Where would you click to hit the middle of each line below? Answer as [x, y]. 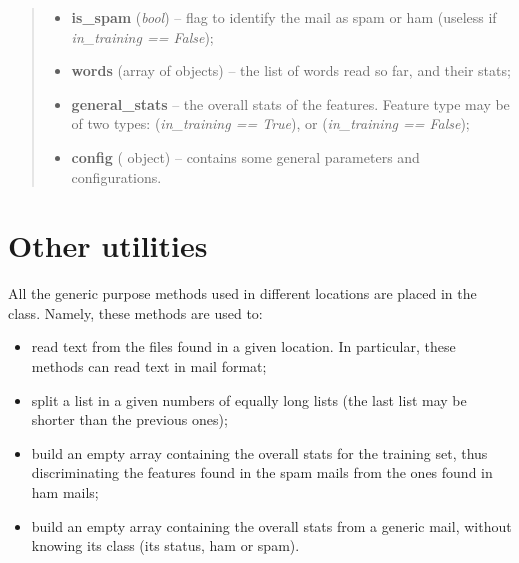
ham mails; [65, 492]
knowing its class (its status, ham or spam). [165, 545]
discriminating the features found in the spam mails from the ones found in [262, 472]
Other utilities [108, 245]
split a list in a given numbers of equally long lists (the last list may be [249, 399]
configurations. [116, 176]
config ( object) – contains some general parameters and [245, 156]
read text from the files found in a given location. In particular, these [243, 346]
